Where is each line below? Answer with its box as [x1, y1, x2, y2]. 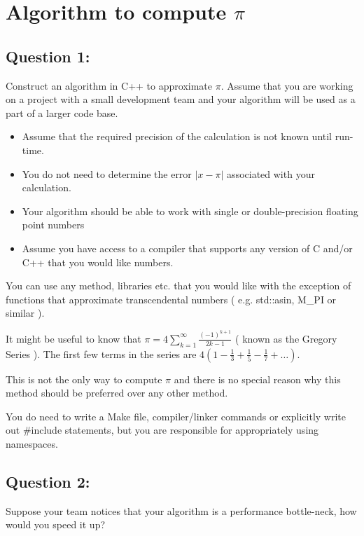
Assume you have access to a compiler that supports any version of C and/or [22, 240, 353, 255]
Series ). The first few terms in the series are [6, 346, 197, 361]
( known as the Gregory [235, 331, 337, 345]
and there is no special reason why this [174, 371, 341, 386]
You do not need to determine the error [22, 166, 192, 181]
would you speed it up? [6, 517, 106, 532]
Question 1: [6, 45, 90, 67]
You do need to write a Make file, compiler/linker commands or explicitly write [6, 408, 346, 423]
